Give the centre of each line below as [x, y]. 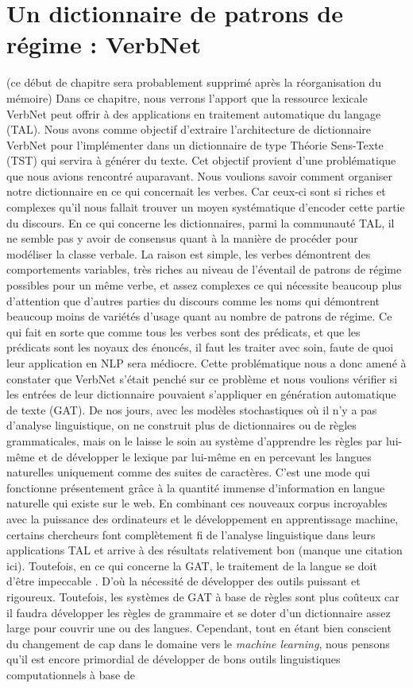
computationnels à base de [71, 674]
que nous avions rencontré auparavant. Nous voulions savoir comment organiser [200, 175]
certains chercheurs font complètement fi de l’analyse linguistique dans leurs [191, 534]
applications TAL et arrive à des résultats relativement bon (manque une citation [205, 550]
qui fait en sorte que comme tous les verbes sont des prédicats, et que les [183, 331]
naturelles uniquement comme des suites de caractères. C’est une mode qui [188, 472]
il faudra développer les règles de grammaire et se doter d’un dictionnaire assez [199, 612]
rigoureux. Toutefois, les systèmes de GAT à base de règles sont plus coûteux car [203, 596]
